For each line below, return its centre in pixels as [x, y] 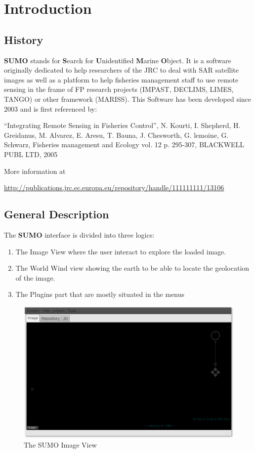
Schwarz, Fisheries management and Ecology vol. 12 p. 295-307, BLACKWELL [124, 144]
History [24, 39]
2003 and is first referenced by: [51, 108]
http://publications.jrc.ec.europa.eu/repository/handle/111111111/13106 [114, 187]
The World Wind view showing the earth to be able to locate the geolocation [132, 268]
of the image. [35, 277]
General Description [57, 214]
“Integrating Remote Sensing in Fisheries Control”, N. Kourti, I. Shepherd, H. [122, 125]
